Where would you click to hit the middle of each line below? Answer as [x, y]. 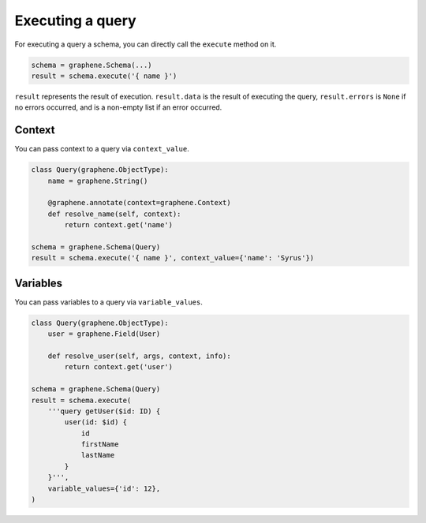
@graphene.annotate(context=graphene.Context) [140, 203]
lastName [98, 455]
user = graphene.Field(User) [104, 334]
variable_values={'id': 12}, [104, 488]
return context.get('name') [119, 225]
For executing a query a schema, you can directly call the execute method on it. [146, 44]
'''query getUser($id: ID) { [104, 411]
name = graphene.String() [98, 181]
